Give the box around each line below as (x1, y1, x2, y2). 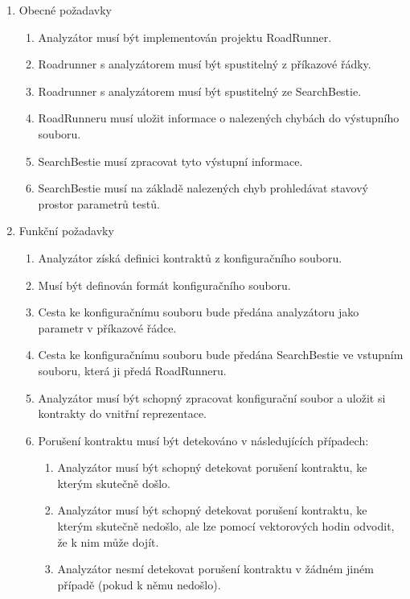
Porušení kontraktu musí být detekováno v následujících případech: (38, 432, 369, 448)
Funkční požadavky (18, 222, 114, 239)
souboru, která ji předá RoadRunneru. (38, 361, 227, 378)
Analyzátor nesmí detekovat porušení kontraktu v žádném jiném (57, 560, 374, 577)
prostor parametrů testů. (38, 195, 160, 212)
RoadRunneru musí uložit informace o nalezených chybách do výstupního (38, 109, 400, 126)
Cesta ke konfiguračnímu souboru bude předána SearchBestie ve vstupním (38, 346, 404, 363)
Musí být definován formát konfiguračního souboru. (38, 276, 291, 293)
